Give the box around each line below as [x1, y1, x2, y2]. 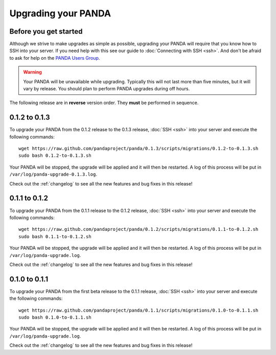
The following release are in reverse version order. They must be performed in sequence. [9, 100, 199, 106]
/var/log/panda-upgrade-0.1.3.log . [9, 171, 97, 177]
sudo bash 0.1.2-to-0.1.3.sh [18, 153, 91, 158]
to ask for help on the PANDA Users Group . [9, 55, 100, 61]
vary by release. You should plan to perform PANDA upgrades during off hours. [23, 86, 190, 92]
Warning [23, 69, 42, 75]
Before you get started [9, 27, 83, 36]
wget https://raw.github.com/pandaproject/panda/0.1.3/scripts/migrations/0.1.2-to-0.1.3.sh [18, 146, 259, 152]
